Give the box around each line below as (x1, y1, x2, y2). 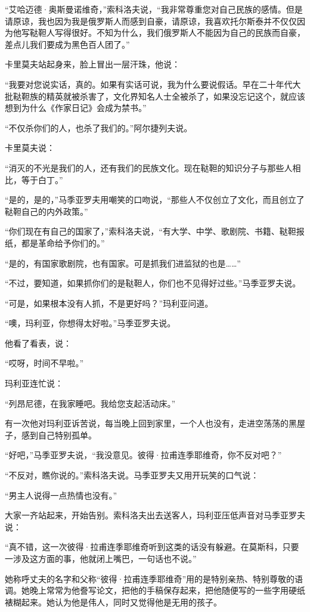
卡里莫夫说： (5, 141, 55, 154)
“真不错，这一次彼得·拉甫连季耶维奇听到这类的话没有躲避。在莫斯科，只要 (5, 540, 299, 553)
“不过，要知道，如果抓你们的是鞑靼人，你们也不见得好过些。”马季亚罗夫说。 (5, 277, 301, 289)
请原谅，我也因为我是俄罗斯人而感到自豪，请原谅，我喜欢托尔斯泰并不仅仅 (5, 14, 297, 27)
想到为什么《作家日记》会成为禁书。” (5, 101, 147, 114)
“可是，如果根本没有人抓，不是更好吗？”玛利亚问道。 (5, 296, 213, 309)
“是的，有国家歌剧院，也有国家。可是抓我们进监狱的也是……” (5, 256, 241, 269)
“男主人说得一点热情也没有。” (5, 489, 117, 501)
